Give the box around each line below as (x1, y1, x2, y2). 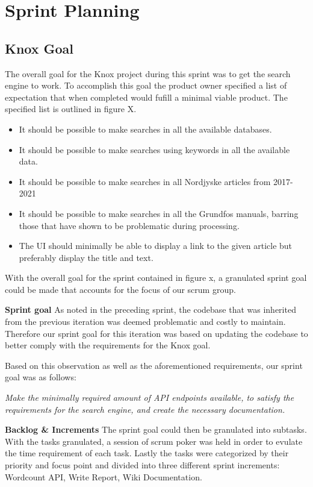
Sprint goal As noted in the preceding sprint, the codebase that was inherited (5, 303, 296, 316)
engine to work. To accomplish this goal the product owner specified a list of (5, 79, 287, 92)
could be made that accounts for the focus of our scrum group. (5, 283, 236, 295)
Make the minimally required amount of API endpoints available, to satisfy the (5, 391, 294, 404)
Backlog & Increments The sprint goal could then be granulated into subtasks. (5, 423, 307, 436)
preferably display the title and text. (19, 251, 153, 263)
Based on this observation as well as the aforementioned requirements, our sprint (5, 359, 303, 371)
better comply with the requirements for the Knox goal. (5, 339, 211, 351)
